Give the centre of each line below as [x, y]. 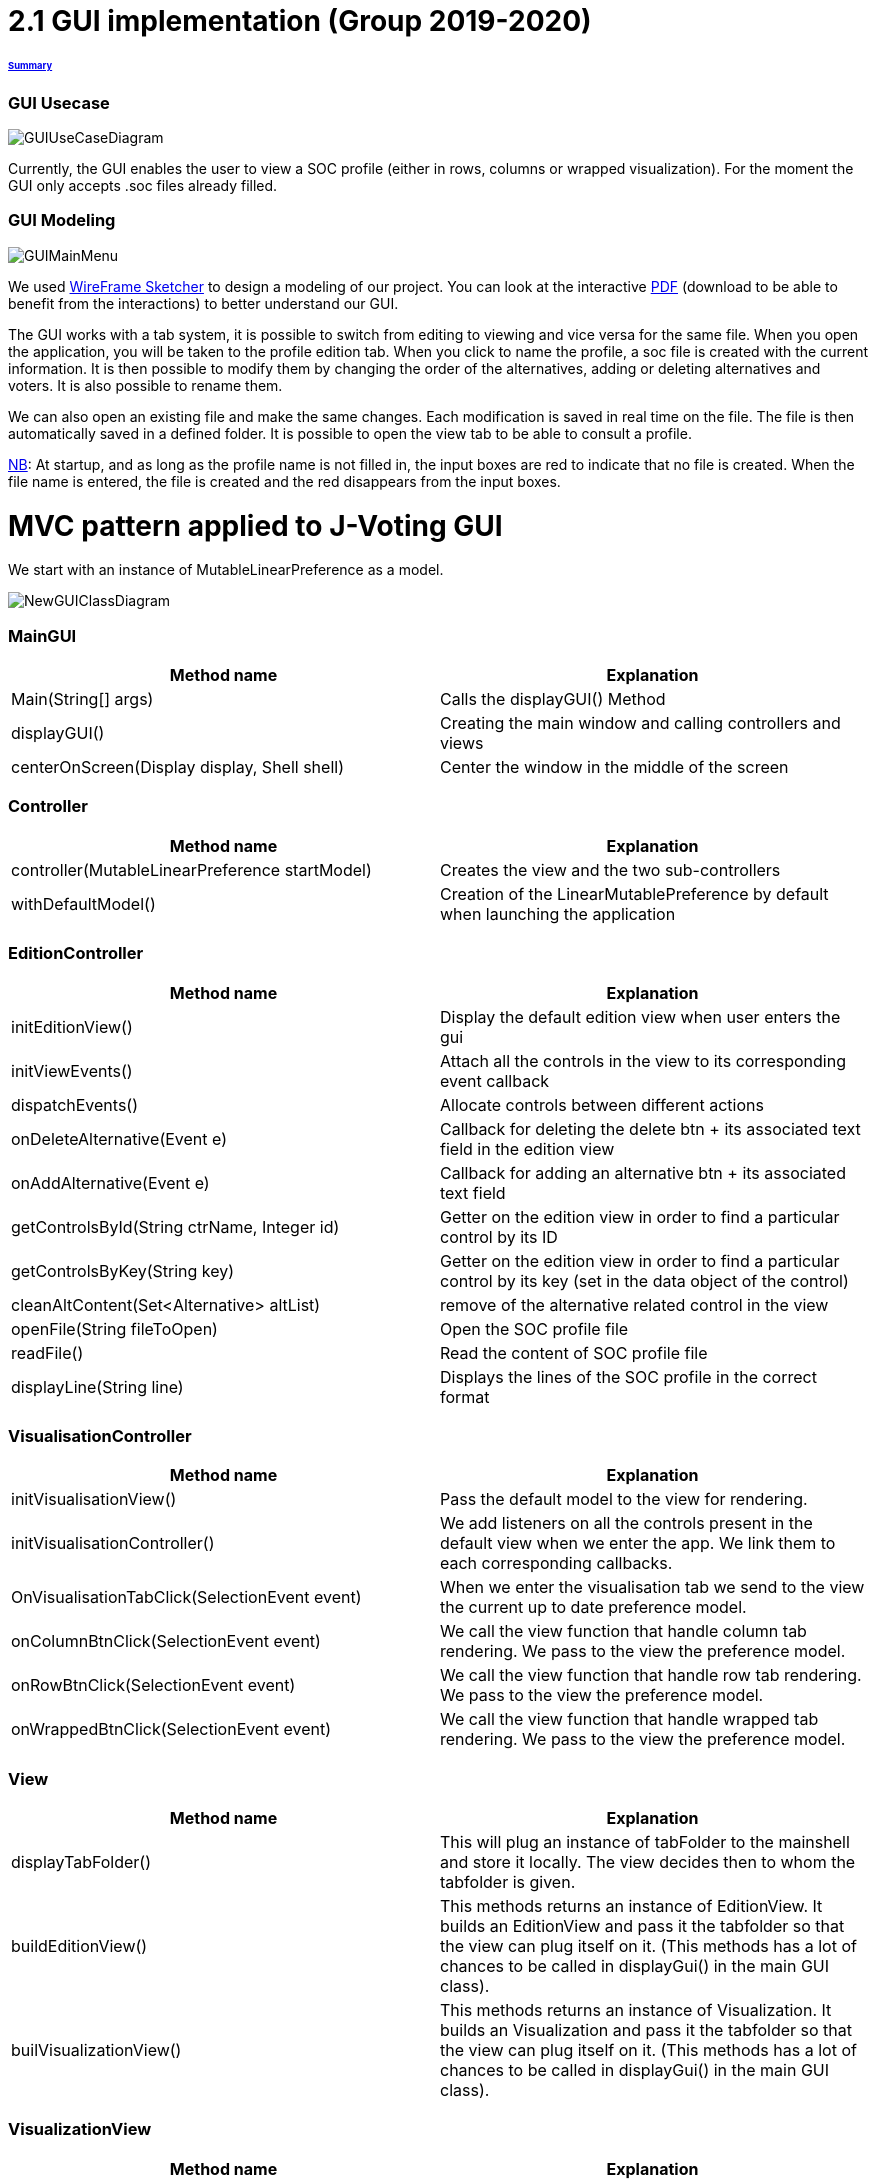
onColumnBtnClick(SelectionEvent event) [166, 1641]
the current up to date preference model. [593, 1607]
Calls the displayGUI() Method [553, 699]
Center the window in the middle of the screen [614, 767]
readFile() [47, 1352]
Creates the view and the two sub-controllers [610, 869]
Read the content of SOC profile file [574, 1352]
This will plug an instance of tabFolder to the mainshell [645, 1842]
